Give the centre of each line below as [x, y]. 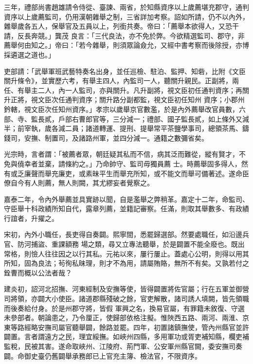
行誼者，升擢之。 [31, 218]
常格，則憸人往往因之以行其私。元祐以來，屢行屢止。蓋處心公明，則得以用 [123, 253]
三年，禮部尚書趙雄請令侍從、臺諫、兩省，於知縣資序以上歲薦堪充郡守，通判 [126, 7]
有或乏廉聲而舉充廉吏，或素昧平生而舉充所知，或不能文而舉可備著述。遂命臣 [126, 173]
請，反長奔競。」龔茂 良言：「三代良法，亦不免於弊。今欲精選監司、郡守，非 [124, 35]
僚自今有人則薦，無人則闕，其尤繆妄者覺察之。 [79, 183]
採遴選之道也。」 [29, 54]
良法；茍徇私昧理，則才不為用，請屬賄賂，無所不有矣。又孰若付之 [143, 263]
